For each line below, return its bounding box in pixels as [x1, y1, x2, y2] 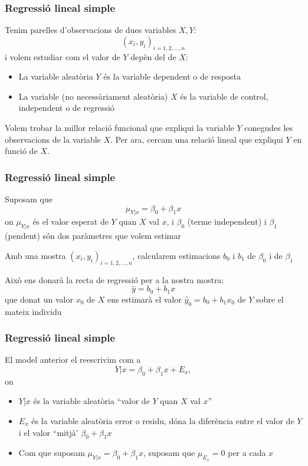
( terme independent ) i [187, 215, 267, 228]
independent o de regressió [18, 101, 114, 114]
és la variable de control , [180, 90, 268, 102]
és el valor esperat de [32, 215, 109, 228]
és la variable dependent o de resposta [103, 70, 241, 83]
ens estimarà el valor [107, 293, 182, 305]
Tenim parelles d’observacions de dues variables [5, 24, 176, 36]
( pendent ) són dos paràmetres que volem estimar [5, 229, 181, 242]
